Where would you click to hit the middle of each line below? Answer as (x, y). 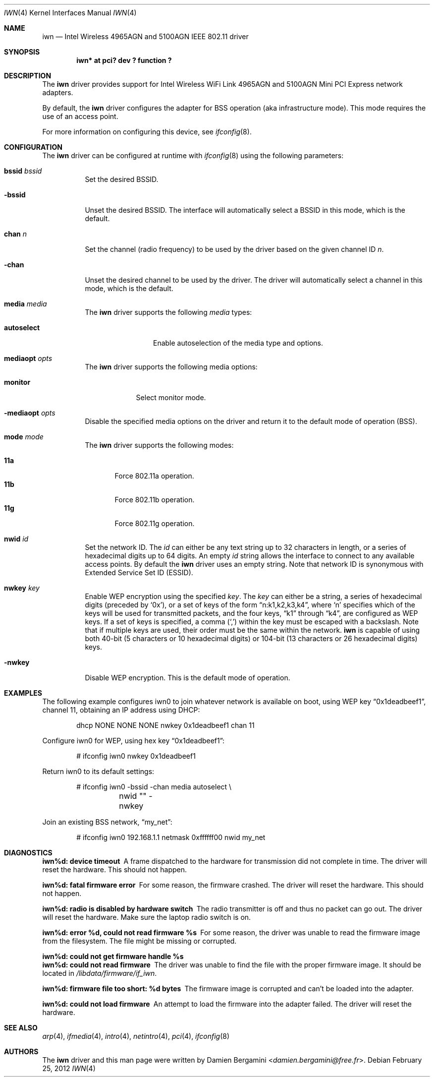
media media (26, 304)
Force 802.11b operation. (155, 500)
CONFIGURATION (33, 147)
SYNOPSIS (22, 52)
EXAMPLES (23, 693)
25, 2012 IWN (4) (69, 1068)
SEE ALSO (21, 1028)
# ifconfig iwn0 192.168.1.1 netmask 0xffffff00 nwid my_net (171, 837)
